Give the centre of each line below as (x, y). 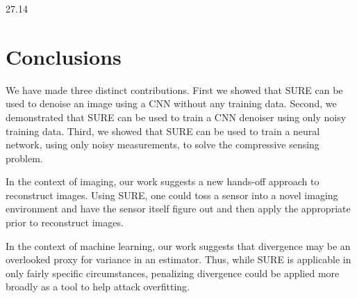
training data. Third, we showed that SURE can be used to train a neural (163, 131)
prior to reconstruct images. (65, 222)
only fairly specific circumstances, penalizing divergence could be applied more (173, 273)
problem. (24, 158)
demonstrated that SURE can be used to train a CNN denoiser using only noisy (176, 117)
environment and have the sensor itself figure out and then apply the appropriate (178, 209)
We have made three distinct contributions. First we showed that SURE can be (174, 89)
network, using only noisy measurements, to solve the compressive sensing (163, 144)
